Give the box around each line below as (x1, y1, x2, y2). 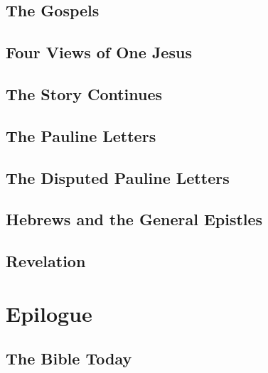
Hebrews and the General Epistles (6, 208, 263, 230)
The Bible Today (6, 347, 132, 369)
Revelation (6, 250, 86, 272)
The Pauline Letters (6, 124, 156, 146)
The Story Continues (6, 82, 163, 104)
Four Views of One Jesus (6, 41, 192, 63)
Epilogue (6, 298, 92, 328)
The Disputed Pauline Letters (6, 166, 230, 188)
